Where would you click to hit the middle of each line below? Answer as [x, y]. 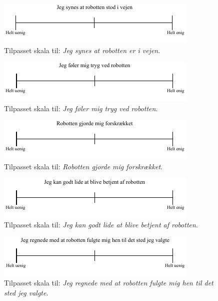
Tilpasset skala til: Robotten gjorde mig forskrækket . [83, 166]
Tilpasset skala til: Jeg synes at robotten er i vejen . [82, 50]
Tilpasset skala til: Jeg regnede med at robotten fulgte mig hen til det [109, 283]
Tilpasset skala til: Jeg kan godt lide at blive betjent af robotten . [101, 225]
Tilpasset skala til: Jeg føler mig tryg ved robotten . [81, 108]
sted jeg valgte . [26, 292]
